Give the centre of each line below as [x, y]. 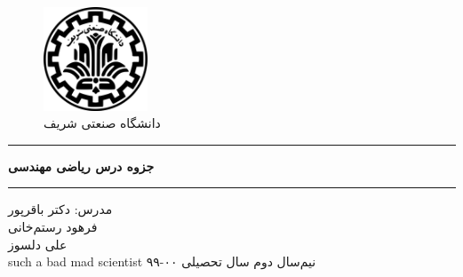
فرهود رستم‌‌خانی [53, 226]
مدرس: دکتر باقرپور [60, 209]
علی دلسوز [38, 244]
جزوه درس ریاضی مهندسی [81, 166]
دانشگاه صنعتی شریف [102, 123]
